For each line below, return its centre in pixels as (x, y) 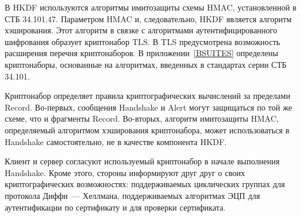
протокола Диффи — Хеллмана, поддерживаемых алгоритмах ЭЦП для (132, 195)
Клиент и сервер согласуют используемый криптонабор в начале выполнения (142, 161)
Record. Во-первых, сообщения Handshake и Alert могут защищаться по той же (148, 107)
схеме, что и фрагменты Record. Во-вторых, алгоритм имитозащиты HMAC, (142, 118)
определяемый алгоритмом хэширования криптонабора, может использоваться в (147, 130)
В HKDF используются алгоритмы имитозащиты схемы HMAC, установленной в (151, 7)
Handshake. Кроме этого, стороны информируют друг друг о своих (125, 172)
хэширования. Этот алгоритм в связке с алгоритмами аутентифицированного (141, 30)
